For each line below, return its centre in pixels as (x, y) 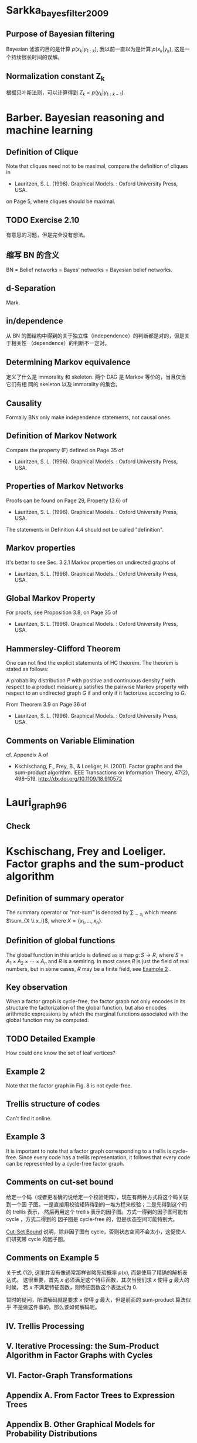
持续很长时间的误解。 (37, 57)
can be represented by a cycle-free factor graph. (65, 1163)
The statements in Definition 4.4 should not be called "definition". (85, 529)
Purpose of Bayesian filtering (61, 34)
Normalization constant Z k (55, 77)
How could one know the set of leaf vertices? (61, 1053)
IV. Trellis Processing (45, 1326)
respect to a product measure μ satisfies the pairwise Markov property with (97, 687)
